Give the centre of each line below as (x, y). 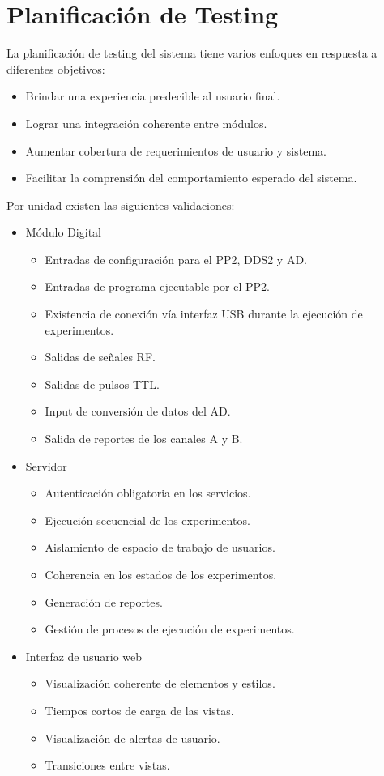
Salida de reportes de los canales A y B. (144, 439)
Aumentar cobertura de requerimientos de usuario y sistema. (176, 150)
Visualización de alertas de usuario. (132, 738)
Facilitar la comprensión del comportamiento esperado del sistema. (191, 178)
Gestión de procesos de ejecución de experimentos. (170, 629)
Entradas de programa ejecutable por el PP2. (157, 286)
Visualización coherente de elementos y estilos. (160, 683)
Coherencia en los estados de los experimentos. (161, 574)
